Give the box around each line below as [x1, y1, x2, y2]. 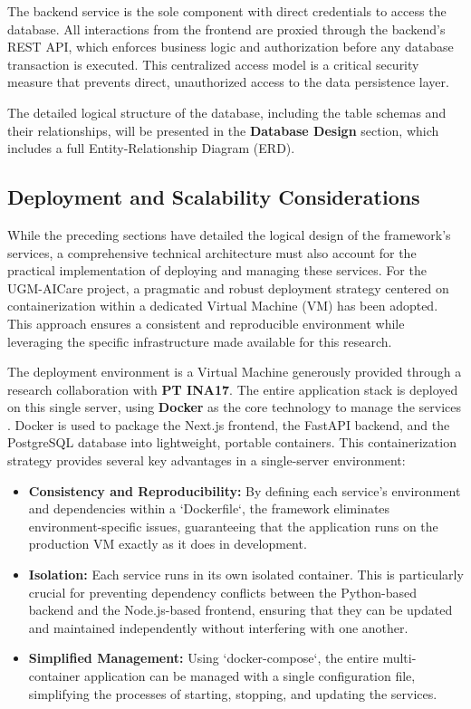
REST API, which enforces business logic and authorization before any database [7, 37, 454, 56]
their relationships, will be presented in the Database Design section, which [7, 120, 439, 139]
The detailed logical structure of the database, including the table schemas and [7, 102, 447, 121]
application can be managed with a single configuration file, [83, 666, 416, 685]
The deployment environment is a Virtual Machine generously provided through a [7, 362, 462, 381]
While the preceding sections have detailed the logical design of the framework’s [7, 225, 451, 244]
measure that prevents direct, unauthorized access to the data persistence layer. [7, 72, 449, 91]
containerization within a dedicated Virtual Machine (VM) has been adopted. [7, 296, 438, 315]
